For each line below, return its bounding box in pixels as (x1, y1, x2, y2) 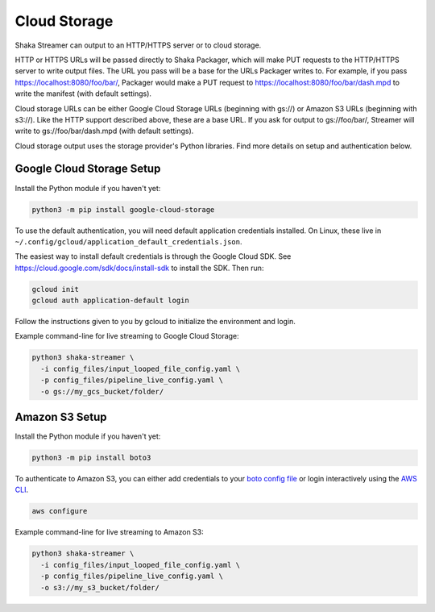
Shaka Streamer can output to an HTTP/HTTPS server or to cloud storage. (14, 40, 262, 50)
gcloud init (31, 285, 80, 294)
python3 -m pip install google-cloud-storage (31, 205, 215, 214)
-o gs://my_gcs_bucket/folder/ (40, 387, 164, 396)
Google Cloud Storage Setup (14, 162, 161, 176)
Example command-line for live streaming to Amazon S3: (14, 527, 205, 537)
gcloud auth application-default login (31, 296, 189, 306)
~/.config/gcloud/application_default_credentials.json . (14, 236, 242, 246)
